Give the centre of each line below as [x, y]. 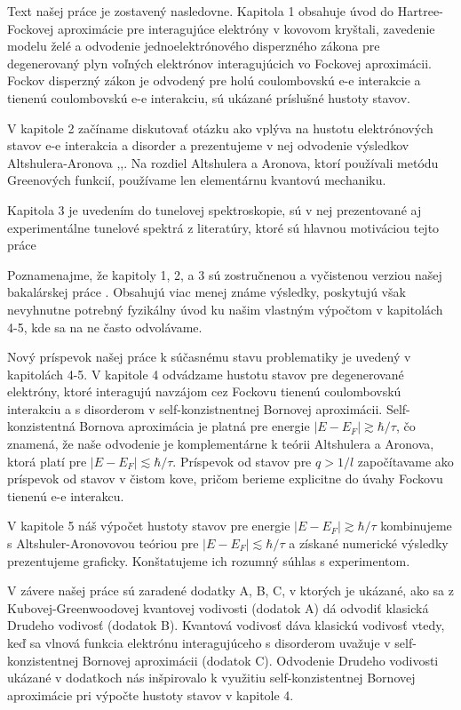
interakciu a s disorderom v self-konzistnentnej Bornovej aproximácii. [195, 408]
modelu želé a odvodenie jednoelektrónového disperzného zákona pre [194, 46]
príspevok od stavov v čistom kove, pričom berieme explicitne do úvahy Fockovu [225, 479]
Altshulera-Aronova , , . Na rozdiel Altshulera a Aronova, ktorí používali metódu [223, 162]
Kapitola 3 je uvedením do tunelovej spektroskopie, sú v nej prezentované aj [215, 209]
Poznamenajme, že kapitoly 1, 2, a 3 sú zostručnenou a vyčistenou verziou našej [225, 274]
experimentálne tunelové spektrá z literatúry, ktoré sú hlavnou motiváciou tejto [223, 227]
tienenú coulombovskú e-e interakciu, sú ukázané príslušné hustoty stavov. [209, 97]
